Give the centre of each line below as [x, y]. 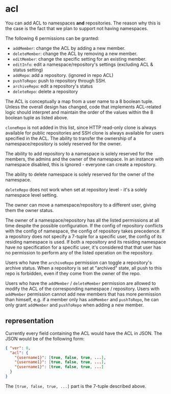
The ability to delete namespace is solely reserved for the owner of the [80, 174]
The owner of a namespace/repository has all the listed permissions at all [82, 220]
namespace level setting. [31, 195]
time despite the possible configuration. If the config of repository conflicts [84, 225]
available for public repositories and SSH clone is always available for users [85, 133]
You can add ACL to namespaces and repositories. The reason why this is [83, 23]
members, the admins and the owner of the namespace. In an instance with [85, 159]
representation [29, 321]
